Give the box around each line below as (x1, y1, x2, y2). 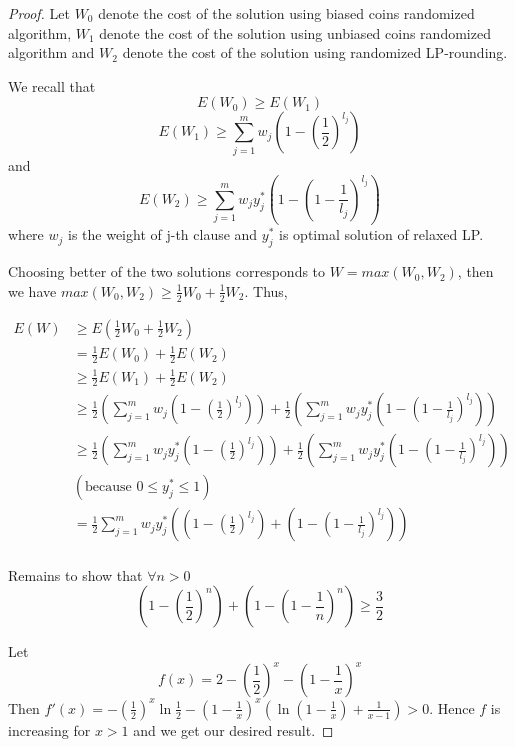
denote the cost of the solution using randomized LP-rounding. (122, 42, 508, 63)
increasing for (8, 719, 91, 740)
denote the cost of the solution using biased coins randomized (98, 3, 475, 23)
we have (8, 280, 57, 301)
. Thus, (244, 280, 288, 301)
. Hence (429, 697, 475, 718)
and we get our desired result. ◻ (133, 719, 334, 740)
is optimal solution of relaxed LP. (279, 224, 484, 245)
